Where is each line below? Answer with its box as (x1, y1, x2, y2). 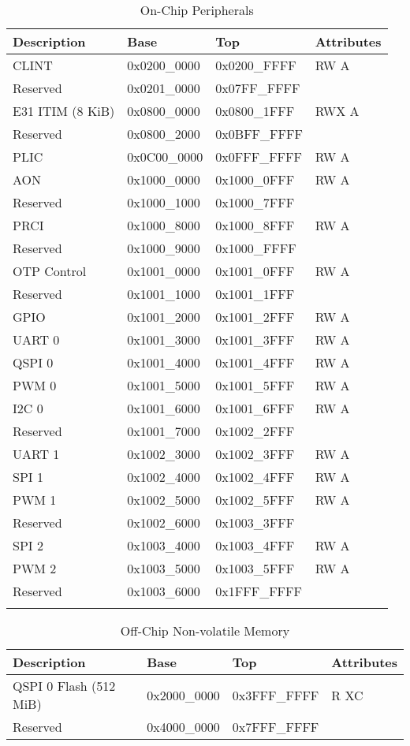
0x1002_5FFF (215, 490, 295, 509)
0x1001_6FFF (215, 399, 295, 417)
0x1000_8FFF (215, 216, 295, 234)
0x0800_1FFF (215, 102, 295, 120)
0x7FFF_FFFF (232, 718, 319, 736)
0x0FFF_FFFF (215, 147, 302, 166)
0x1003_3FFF (215, 513, 295, 532)
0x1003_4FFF (215, 536, 295, 554)
